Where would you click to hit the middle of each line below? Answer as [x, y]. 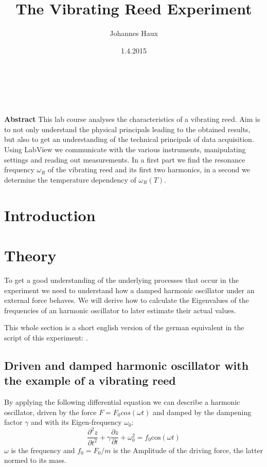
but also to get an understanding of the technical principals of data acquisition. [129, 139]
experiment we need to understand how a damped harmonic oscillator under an [129, 290]
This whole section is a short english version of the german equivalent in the [124, 327]
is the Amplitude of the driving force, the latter [188, 450]
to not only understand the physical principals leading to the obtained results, [127, 129]
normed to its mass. [35, 460]
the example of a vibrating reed [90, 380]
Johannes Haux [134, 33]
